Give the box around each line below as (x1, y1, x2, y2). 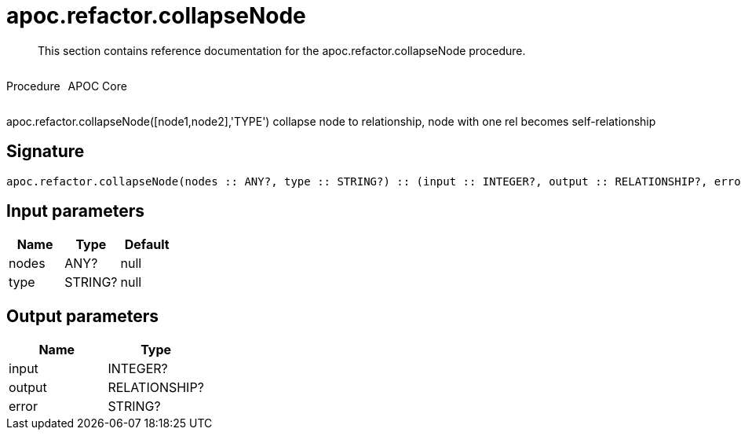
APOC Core (68, 79, 127, 93)
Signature (6, 141, 85, 162)
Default (124, 236, 170, 253)
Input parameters (6, 201, 145, 222)
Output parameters (6, 306, 159, 326)
